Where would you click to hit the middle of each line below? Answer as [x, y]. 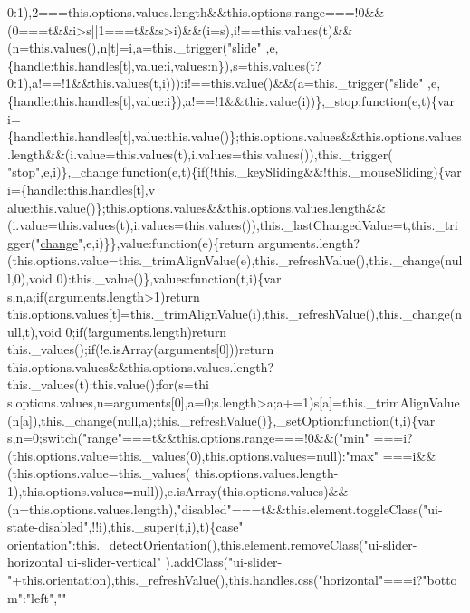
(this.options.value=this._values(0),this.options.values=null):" [179, 455]
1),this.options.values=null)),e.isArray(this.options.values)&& [178, 491]
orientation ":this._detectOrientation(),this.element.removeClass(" [188, 544]
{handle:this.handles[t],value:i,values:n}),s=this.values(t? [164, 65]
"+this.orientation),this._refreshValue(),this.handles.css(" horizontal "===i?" [217, 579]
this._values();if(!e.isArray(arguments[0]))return [141, 349]
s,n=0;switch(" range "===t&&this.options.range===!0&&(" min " [188, 438]
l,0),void [30, 278]
